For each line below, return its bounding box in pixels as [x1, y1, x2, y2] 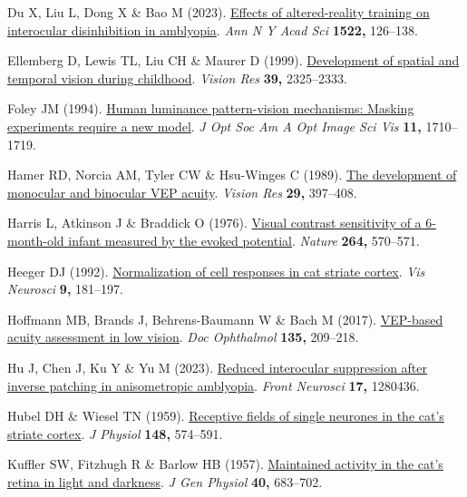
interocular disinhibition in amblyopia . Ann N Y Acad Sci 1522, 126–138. [7, 20, 418, 39]
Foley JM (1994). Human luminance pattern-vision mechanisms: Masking [7, 99, 414, 118]
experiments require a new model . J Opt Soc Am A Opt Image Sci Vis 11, [7, 116, 422, 135]
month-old [7, 230, 64, 249]
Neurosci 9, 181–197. [7, 279, 123, 298]
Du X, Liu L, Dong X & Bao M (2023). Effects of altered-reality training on [7, 3, 430, 21]
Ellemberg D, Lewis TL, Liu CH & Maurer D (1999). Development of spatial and [7, 51, 460, 70]
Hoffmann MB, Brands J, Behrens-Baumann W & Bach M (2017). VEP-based [7, 309, 443, 328]
